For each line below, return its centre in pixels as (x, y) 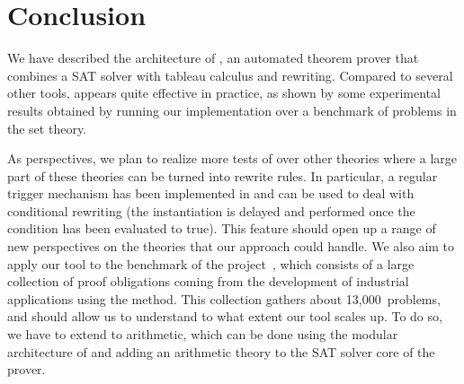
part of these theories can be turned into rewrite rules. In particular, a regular (223, 175)
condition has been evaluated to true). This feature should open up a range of (222, 228)
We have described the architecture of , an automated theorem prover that (213, 58)
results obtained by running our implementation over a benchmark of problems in (232, 110)
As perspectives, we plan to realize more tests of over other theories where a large (232, 158)
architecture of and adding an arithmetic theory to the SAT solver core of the (221, 351)
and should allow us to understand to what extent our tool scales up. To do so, (225, 316)
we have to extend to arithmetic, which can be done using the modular (203, 334)
